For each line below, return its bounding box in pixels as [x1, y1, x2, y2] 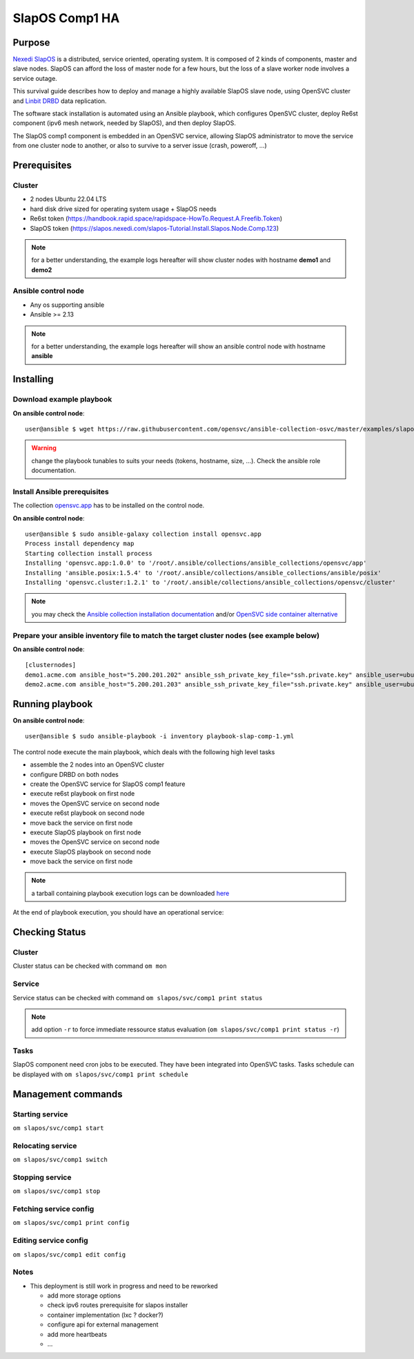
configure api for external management [47, 1320, 159, 1329]
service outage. [12, 74, 58, 82]
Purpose [12, 37, 50, 48]
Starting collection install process [25, 550, 153, 557]
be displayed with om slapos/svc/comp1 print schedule [12, 1070, 189, 1078]
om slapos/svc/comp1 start [12, 1124, 104, 1132]
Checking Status [12, 926, 86, 938]
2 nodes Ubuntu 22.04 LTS [30, 195, 107, 203]
